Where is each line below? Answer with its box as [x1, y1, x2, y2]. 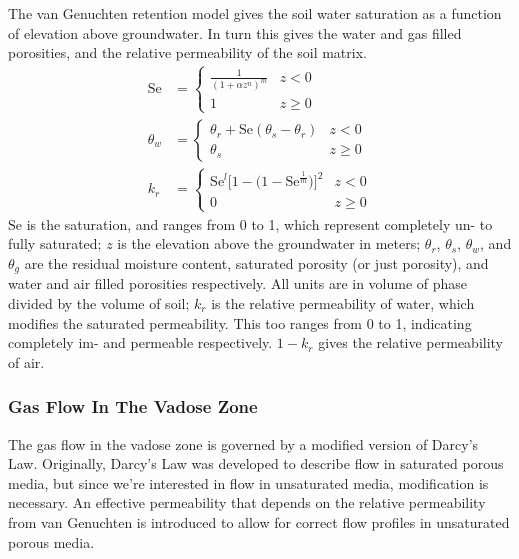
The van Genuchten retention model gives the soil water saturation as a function [8, 3, 502, 23]
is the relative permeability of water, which [211, 293, 475, 314]
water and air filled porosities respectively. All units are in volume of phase [8, 273, 468, 294]
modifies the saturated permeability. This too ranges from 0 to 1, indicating [8, 312, 472, 333]
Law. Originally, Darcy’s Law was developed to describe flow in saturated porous [8, 453, 504, 474]
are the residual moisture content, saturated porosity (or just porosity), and [24, 252, 489, 273]
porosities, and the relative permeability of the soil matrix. [8, 42, 367, 63]
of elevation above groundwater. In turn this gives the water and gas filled [8, 22, 462, 43]
